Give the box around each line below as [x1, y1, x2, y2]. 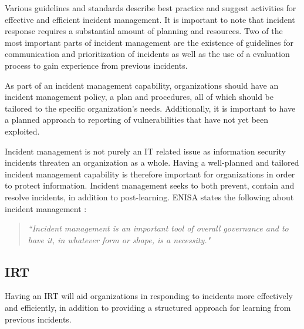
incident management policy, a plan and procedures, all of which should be [5, 90, 273, 103]
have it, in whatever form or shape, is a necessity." [28, 233, 211, 246]
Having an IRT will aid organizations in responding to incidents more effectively [5, 290, 293, 302]
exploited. [5, 125, 40, 137]
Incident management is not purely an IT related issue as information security [5, 145, 286, 157]
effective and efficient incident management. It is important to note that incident [5, 13, 295, 25]
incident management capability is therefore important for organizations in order [5, 167, 295, 180]
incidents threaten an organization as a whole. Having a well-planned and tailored [5, 156, 299, 169]
